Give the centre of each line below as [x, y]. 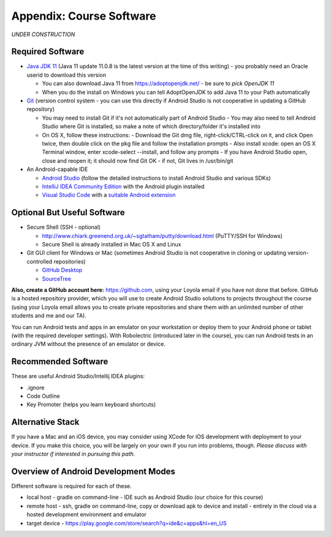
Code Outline [44, 396]
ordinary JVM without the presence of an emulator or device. [88, 344]
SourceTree [57, 278]
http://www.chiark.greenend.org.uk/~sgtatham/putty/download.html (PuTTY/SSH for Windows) [162, 235]
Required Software [48, 52]
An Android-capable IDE [57, 169]
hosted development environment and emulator [87, 514]
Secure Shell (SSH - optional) [64, 227]
